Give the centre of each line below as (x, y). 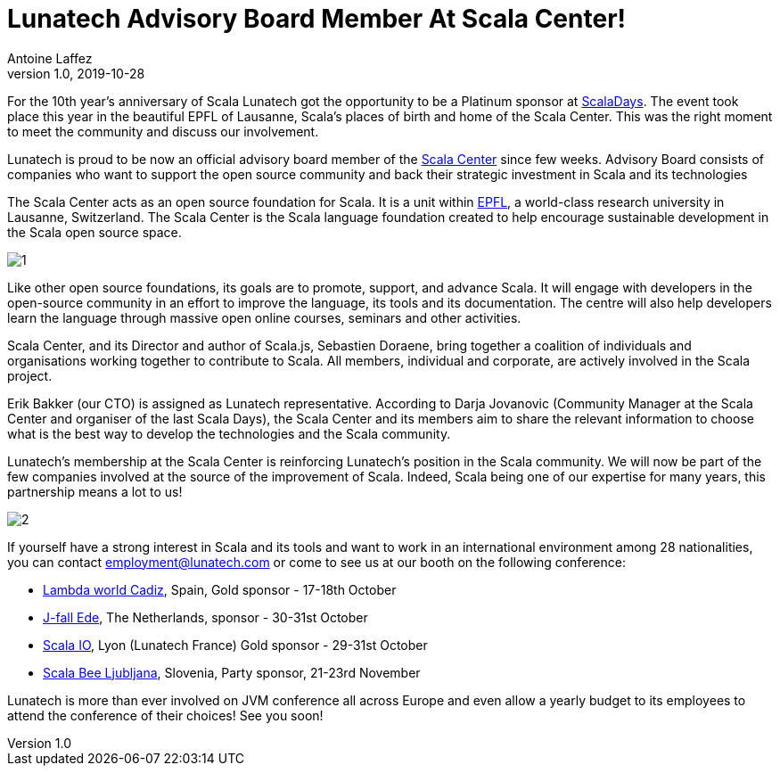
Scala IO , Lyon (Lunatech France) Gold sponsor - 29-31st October (235, 645)
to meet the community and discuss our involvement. (163, 131)
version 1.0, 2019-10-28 (76, 73)
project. (30, 375)
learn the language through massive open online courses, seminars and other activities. (264, 317)
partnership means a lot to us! (95, 491)
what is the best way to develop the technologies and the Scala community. (229, 433)
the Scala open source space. (94, 232)
